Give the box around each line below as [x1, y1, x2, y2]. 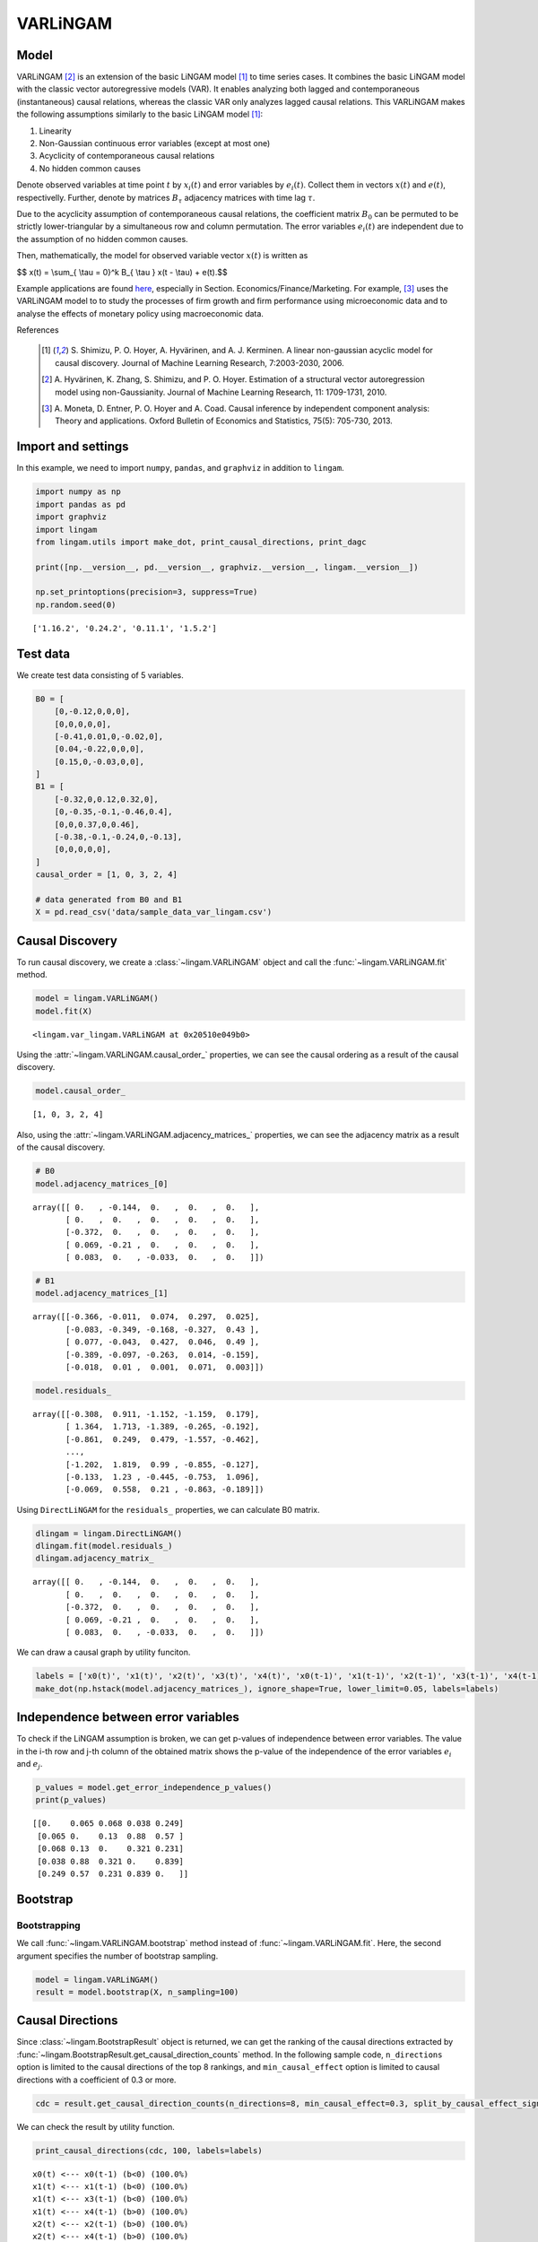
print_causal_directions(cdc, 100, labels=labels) [35, 2145, 264, 2156]
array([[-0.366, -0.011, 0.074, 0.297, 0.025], [32, 1312, 260, 1322]
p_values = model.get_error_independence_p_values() [35, 1783, 273, 1793]
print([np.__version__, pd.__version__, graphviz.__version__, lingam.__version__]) [35, 561, 419, 572]
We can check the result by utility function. [16, 2121, 175, 2132]
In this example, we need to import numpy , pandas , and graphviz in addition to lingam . [16, 463, 344, 474]
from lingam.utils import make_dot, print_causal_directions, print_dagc [35, 536, 367, 547]
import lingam [35, 525, 98, 534]
